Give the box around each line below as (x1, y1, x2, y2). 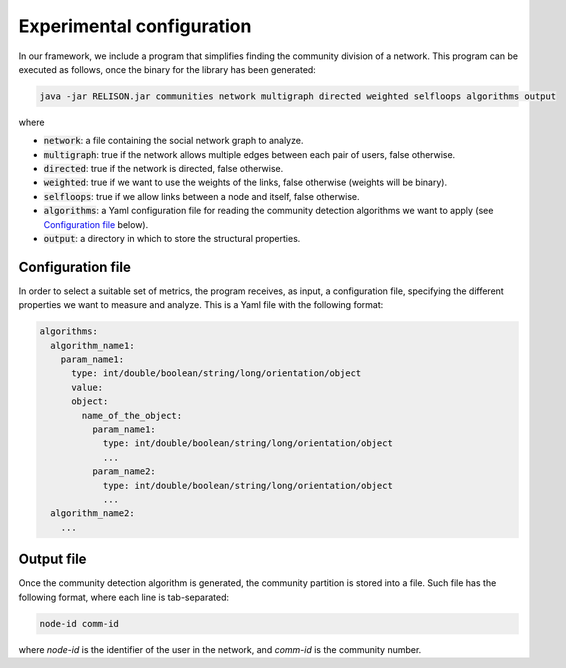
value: (71, 381, 104, 393)
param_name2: (91, 466, 157, 477)
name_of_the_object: (81, 410, 183, 421)
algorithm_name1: (50, 340, 135, 351)
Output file (18, 551, 87, 568)
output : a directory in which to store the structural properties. (43, 233, 301, 245)
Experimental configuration (18, 15, 252, 37)
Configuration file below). (43, 218, 149, 230)
